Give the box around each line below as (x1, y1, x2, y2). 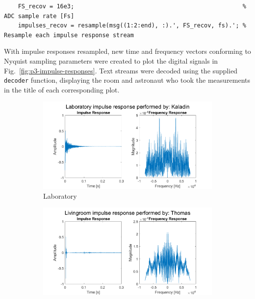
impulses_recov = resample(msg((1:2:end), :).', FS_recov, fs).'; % (18, 22, 246, 29)
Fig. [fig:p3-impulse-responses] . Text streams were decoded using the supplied (4, 65, 238, 75)
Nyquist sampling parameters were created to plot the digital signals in (4, 55, 218, 66)
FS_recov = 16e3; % (18, 3, 246, 10)
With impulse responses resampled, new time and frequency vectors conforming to (4, 46, 251, 56)
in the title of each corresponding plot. (4, 84, 120, 94)
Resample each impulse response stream (4, 31, 134, 39)
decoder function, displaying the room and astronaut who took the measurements (4, 75, 251, 85)
